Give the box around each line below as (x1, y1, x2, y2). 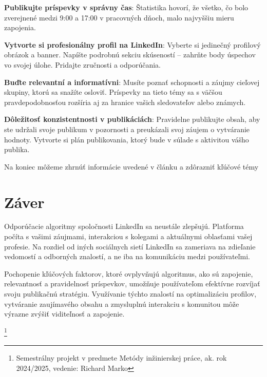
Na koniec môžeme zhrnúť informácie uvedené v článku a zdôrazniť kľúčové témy (4, 161, 259, 172)
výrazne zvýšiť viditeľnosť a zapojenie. (4, 308, 125, 319)
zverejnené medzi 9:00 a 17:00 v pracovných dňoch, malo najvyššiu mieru (4, 12, 234, 23)
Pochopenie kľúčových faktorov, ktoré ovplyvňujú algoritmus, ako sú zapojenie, (4, 268, 253, 279)
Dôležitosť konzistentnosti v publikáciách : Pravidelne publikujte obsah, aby (4, 114, 260, 124)
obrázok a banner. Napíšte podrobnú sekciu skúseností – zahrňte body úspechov (4, 49, 256, 60)
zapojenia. (4, 22, 36, 33)
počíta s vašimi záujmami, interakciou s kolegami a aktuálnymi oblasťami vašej (4, 231, 253, 242)
